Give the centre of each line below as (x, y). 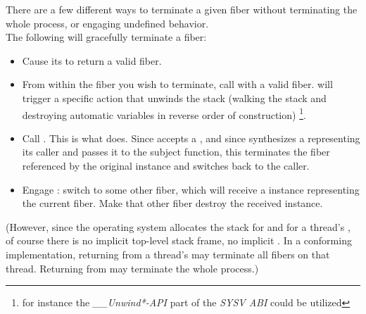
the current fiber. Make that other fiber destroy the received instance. (172, 203)
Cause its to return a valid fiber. (92, 60)
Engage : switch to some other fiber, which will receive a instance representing (191, 189)
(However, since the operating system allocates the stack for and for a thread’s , (178, 226)
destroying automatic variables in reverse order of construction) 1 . (164, 113)
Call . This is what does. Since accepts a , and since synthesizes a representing (191, 138)
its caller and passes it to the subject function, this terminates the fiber (176, 152)
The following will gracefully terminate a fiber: (106, 37)
